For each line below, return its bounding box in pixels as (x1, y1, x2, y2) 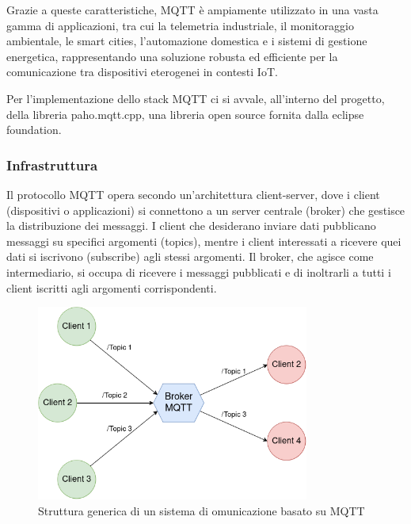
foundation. (6, 121, 62, 138)
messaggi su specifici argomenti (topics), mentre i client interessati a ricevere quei (6, 232, 401, 249)
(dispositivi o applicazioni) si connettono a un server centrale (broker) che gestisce (6, 201, 405, 218)
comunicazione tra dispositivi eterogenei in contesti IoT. (6, 63, 278, 80)
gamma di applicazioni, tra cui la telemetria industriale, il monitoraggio (6, 17, 354, 33)
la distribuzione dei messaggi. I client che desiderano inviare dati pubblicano (6, 217, 376, 234)
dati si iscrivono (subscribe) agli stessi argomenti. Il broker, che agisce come (6, 248, 374, 265)
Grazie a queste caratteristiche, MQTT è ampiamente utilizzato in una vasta (6, 2, 379, 17)
